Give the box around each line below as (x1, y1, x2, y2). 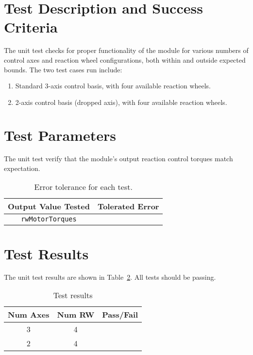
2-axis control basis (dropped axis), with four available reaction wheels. (15, 97, 227, 107)
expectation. (4, 163, 40, 173)
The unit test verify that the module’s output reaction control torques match (4, 153, 233, 164)
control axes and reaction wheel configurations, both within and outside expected (4, 54, 246, 65)
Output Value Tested (8, 200, 90, 212)
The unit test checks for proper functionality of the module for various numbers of (4, 45, 249, 55)
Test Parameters (4, 125, 116, 145)
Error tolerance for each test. (34, 181, 133, 192)
